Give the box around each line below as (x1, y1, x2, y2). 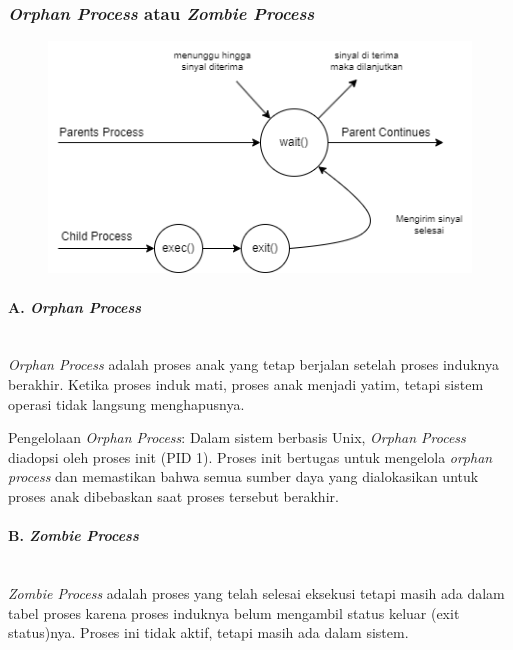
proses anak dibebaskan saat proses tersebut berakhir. (8, 486, 339, 506)
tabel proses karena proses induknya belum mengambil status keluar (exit (8, 602, 460, 623)
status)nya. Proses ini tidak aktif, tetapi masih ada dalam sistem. (8, 622, 409, 643)
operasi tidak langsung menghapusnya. (8, 393, 245, 414)
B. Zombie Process (8, 525, 139, 546)
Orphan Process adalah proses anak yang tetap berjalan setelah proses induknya (8, 354, 499, 375)
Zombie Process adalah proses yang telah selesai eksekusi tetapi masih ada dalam (8, 582, 505, 603)
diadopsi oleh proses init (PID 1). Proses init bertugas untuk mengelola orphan (8, 446, 493, 467)
